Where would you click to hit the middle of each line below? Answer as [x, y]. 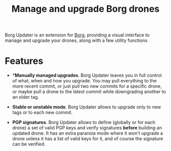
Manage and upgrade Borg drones [85, 9]
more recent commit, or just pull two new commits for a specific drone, [87, 86]
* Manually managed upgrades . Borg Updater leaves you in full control [87, 75]
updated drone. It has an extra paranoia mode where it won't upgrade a [88, 133]
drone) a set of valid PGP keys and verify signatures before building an [87, 128]
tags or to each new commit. [42, 113]
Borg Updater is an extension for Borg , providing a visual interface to [77, 35]
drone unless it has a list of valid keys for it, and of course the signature [88, 139]
